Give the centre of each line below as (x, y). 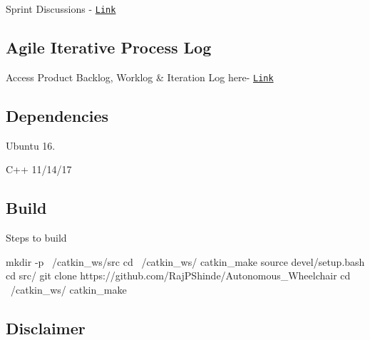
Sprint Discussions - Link (61, 9)
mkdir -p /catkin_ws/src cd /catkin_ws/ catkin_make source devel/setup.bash (185, 261)
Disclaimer (46, 328)
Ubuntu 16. (31, 145)
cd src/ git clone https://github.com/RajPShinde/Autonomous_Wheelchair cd (178, 275)
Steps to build (36, 238)
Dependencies (57, 115)
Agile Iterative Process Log (109, 47)
